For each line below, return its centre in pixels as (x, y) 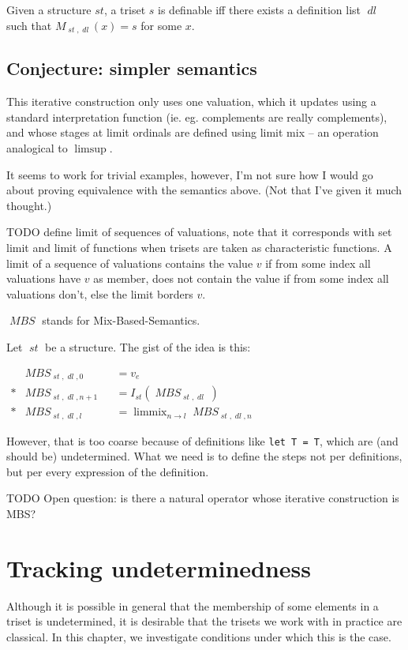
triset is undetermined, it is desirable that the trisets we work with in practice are (204, 621)
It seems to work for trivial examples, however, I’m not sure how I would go (190, 174)
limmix (150, 413)
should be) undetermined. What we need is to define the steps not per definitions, (204, 456)
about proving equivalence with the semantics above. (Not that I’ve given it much (204, 190)
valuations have (44, 278)
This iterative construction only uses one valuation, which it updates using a (191, 101)
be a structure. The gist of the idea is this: (148, 346)
